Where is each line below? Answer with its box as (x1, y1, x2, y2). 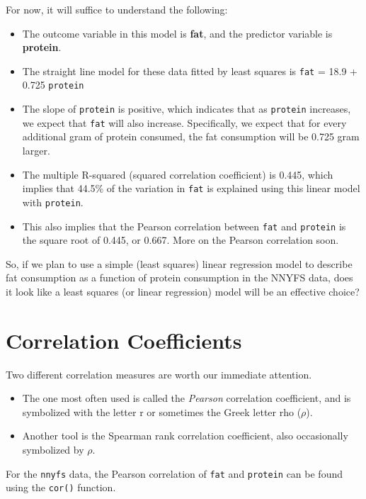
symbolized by (22, 442, 84, 457)
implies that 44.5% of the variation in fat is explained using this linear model (22, 181, 360, 196)
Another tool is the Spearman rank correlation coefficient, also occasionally (22, 428, 348, 443)
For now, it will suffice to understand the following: (6, 2, 228, 16)
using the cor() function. (6, 480, 116, 495)
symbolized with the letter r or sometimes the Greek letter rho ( (22, 404, 302, 419)
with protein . (22, 194, 84, 209)
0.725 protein (22, 77, 84, 92)
